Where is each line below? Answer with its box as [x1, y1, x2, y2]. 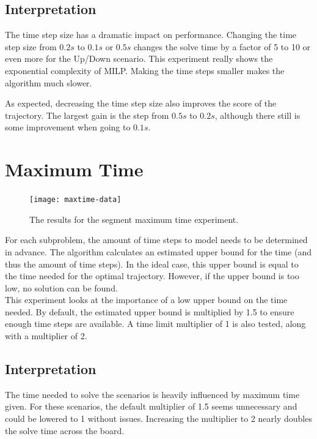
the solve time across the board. [5, 424, 125, 437]
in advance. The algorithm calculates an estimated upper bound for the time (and [5, 245, 312, 258]
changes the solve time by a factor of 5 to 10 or [133, 40, 311, 53]
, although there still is [214, 108, 301, 121]
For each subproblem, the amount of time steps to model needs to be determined [5, 233, 308, 246]
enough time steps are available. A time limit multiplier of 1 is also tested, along [5, 317, 306, 330]
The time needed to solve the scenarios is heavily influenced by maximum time [5, 388, 300, 400]
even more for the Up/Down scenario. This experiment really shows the [5, 52, 273, 65]
